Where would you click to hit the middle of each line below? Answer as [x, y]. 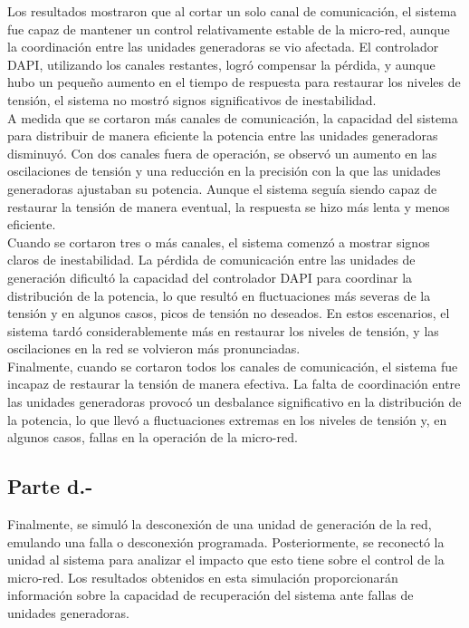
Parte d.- [50, 486]
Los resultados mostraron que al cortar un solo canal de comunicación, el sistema [232, 11]
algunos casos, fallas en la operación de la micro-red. [153, 437]
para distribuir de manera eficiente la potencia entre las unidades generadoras [223, 135]
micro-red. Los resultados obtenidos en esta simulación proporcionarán [203, 577]
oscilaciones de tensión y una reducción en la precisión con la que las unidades [224, 171]
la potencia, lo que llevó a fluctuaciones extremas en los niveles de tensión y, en [227, 419]
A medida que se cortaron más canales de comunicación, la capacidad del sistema [233, 117]
